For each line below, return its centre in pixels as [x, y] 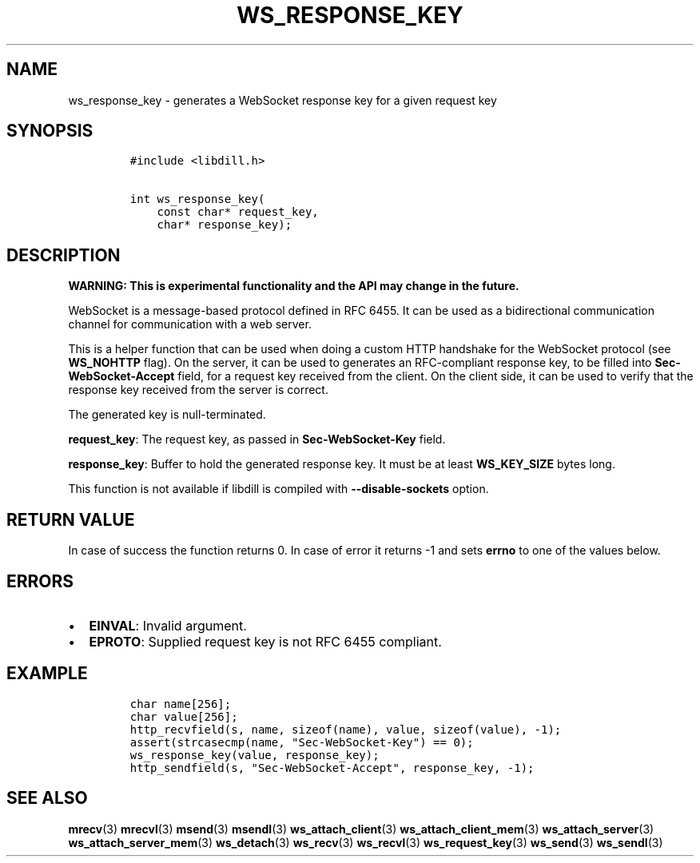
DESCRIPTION [64, 255]
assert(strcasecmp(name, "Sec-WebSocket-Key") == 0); [302, 742]
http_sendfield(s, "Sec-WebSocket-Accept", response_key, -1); [332, 768]
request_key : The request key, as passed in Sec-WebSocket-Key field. [257, 439]
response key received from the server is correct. [198, 390]
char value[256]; [184, 716]
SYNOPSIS [50, 131]
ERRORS [40, 581]
